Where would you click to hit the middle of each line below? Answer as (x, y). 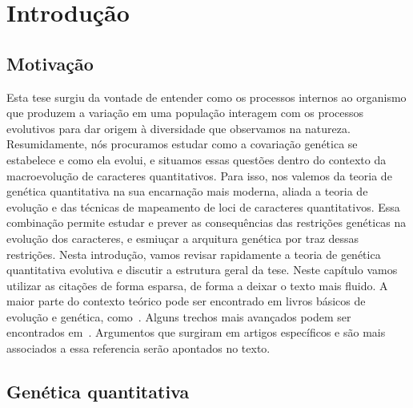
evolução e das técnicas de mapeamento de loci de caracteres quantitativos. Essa (203, 206)
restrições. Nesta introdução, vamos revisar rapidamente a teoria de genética (194, 254)
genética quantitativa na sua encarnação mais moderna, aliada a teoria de (187, 191)
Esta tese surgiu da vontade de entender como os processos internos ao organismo (206, 97)
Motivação (50, 63)
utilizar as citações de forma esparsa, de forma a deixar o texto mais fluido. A (197, 285)
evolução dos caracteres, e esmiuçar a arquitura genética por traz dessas (183, 238)
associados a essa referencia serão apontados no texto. (138, 348)
